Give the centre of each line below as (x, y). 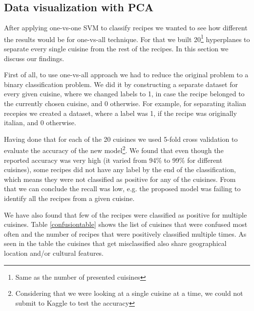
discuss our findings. (34, 58)
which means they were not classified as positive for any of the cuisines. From (120, 179)
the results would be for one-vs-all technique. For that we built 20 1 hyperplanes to (127, 38)
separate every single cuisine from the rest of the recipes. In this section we (116, 49)
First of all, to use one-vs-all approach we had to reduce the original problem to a (126, 75)
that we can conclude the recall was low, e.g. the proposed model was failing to (122, 189)
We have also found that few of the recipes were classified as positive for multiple (126, 214)
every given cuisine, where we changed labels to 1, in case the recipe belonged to (124, 94)
